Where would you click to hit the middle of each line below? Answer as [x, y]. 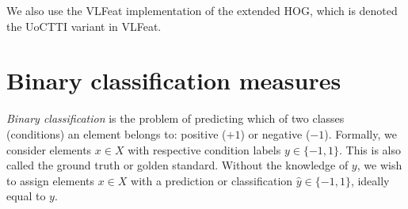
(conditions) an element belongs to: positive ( [116, 133]
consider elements [49, 149]
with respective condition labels [204, 149]
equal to [26, 196]
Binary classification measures [174, 80]
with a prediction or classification [212, 180]
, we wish [379, 165]
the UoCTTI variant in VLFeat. [84, 26]
